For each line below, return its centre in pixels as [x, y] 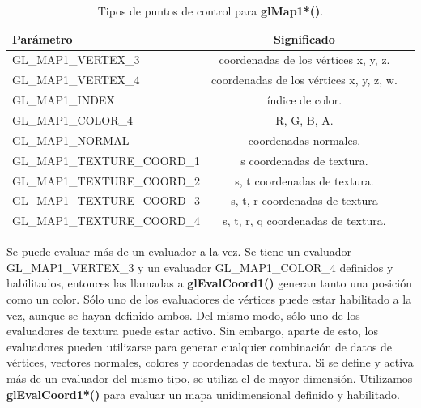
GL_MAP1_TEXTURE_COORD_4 [106, 221]
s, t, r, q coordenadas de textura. [304, 221]
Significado [304, 38]
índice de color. [304, 100]
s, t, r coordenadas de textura [304, 200]
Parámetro [43, 38]
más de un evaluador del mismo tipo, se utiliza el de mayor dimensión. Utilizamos [210, 378]
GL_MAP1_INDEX [64, 100]
